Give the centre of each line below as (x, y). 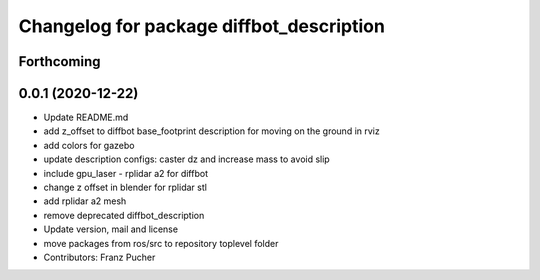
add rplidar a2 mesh (85, 201)
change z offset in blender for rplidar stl (125, 187)
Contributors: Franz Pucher (99, 257)
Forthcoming (59, 61)
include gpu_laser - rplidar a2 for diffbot (126, 173)
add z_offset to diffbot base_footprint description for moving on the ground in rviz (211, 131)
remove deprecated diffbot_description (124, 215)
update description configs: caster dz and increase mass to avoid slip (186, 159)
